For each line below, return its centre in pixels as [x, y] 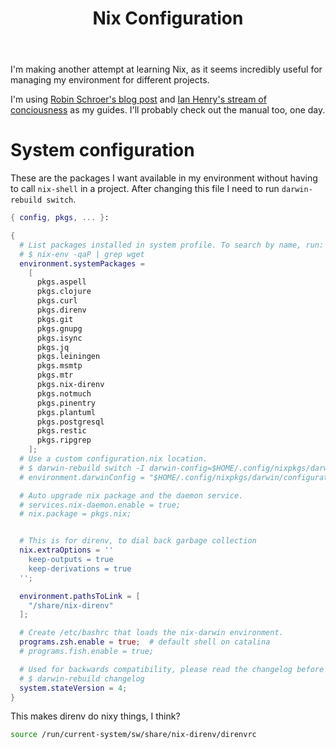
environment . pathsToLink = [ [80, 596]
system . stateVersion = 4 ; [73, 688]
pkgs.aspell [61, 282]
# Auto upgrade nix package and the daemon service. [131, 495]
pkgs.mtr [55, 375]
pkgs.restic [61, 431]
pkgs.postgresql [70, 422]
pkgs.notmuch [64, 393]
